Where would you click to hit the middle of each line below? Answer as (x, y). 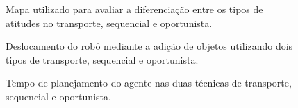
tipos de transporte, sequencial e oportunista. (102, 59)
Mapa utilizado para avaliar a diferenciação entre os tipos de (134, 9)
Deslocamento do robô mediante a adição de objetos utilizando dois (149, 46)
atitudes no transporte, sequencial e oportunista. (109, 22)
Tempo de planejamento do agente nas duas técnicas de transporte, (149, 83)
